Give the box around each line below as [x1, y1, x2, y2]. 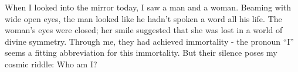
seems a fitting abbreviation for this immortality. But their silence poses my [5, 46, 277, 59]
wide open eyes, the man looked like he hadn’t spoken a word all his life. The [5, 12, 282, 24]
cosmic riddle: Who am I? [5, 57, 97, 70]
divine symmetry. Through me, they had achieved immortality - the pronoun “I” [5, 35, 294, 47]
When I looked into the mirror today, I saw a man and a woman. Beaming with [5, 1, 292, 13]
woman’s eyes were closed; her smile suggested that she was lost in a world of [5, 24, 283, 36]
